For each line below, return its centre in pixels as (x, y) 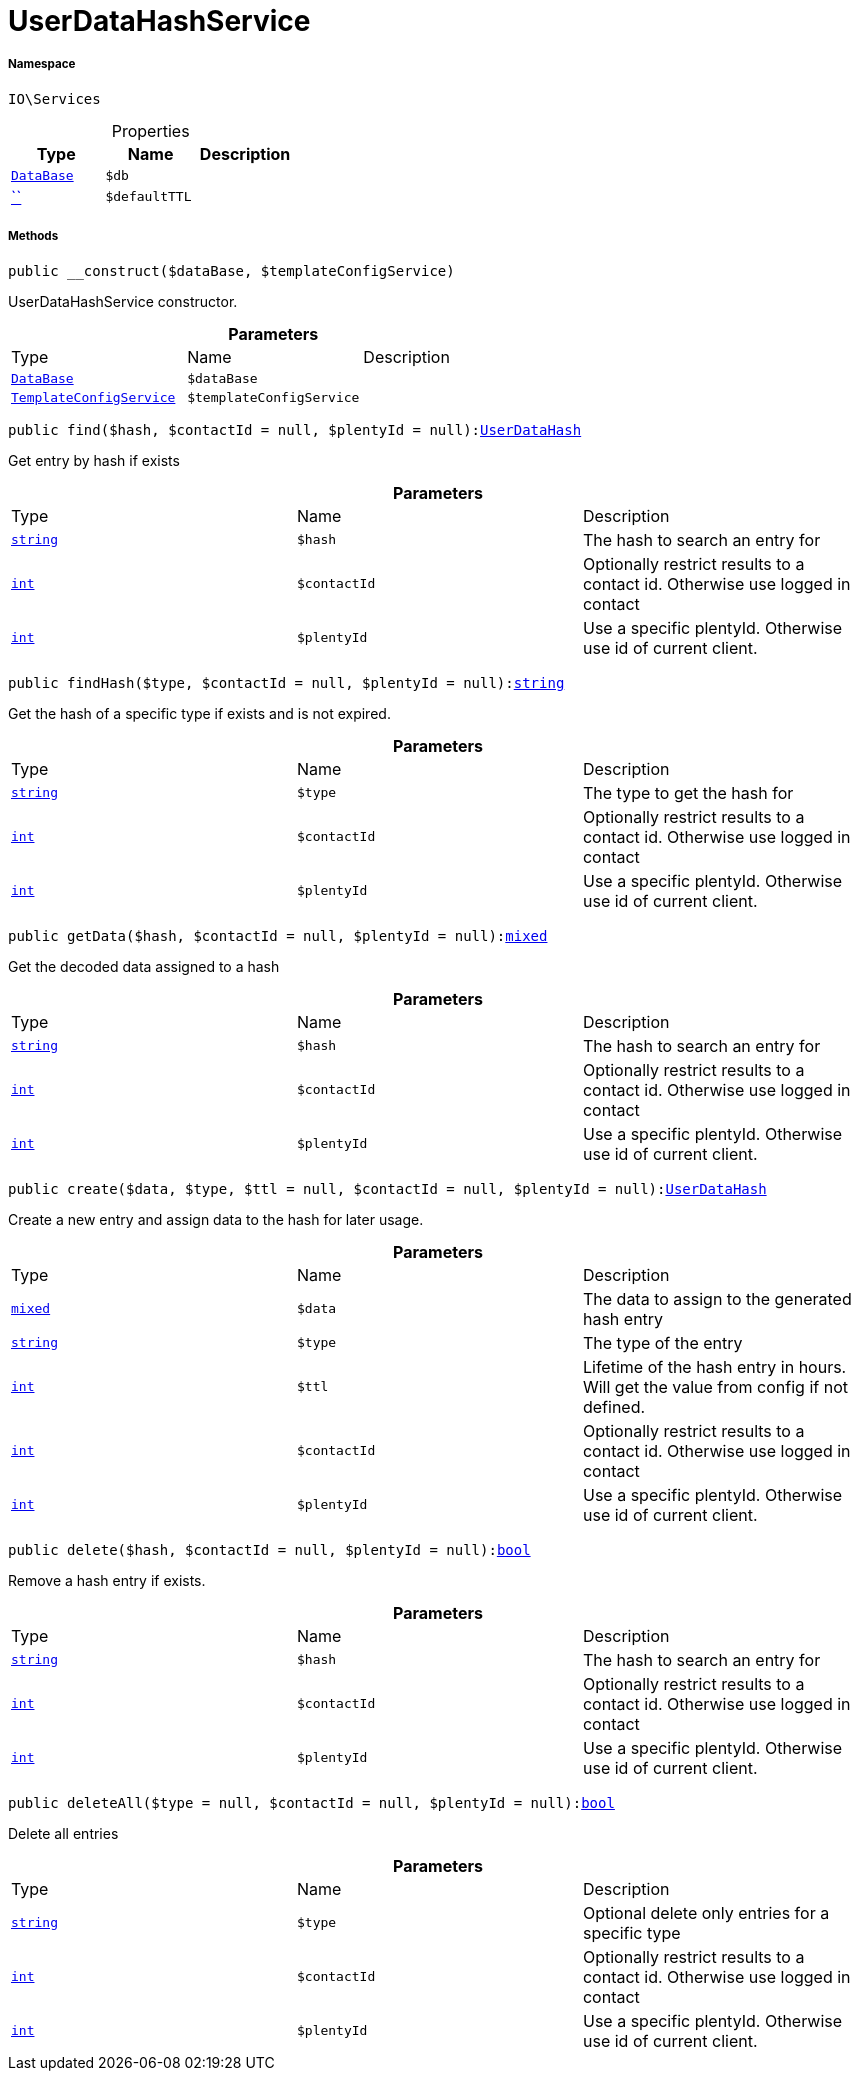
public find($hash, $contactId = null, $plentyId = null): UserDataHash (295, 429)
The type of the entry (662, 1342)
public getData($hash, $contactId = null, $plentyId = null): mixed (278, 935)
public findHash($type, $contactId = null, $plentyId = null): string (286, 682)
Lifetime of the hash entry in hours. (714, 1366)
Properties (150, 130)
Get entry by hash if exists (94, 460)
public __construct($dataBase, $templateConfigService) (231, 270)
